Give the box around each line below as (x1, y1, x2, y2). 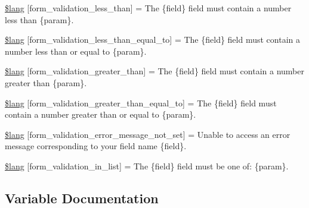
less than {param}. (5, 13, 74, 26)
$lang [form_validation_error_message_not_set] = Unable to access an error (5, 128, 291, 140)
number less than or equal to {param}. (5, 45, 147, 57)
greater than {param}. (5, 76, 87, 89)
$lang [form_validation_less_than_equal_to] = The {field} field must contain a (5, 33, 300, 46)
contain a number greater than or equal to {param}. (5, 108, 196, 121)
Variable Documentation (5, 188, 159, 207)
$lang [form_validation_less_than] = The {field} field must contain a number (5, 2, 292, 14)
